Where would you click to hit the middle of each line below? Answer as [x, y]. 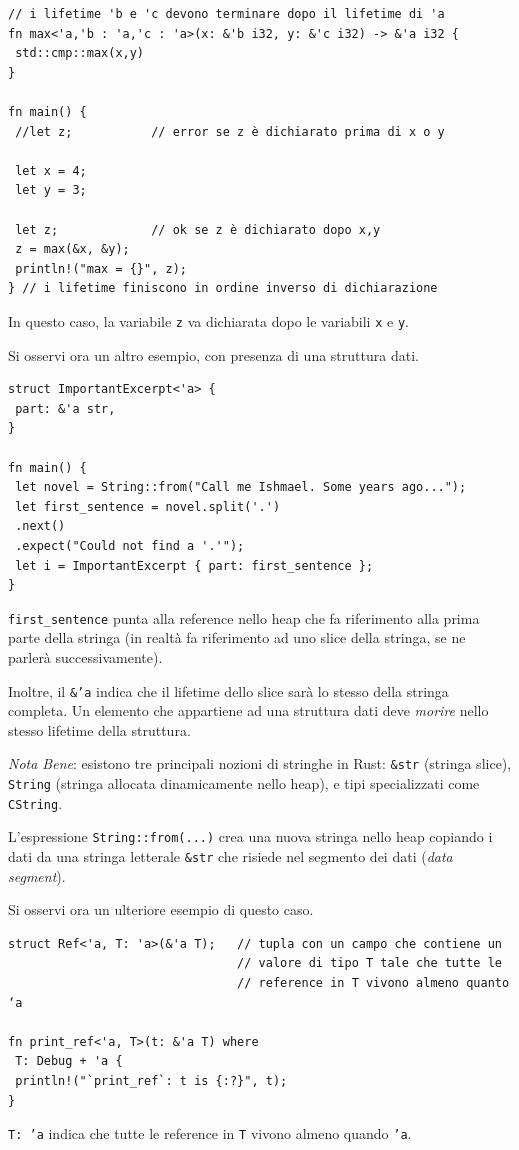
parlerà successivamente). [85, 656]
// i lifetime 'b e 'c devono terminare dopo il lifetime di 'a [226, 14]
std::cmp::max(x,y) [80, 53]
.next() [40, 526]
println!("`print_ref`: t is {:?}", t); [151, 1081]
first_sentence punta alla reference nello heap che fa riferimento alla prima [244, 617]
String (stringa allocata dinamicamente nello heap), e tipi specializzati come [244, 783]
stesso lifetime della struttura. [99, 729]
